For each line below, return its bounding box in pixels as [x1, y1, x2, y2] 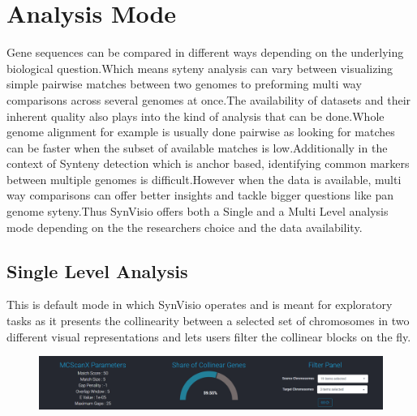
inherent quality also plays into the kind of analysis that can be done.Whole [6, 107, 385, 124]
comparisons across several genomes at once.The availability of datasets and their [6, 91, 411, 108]
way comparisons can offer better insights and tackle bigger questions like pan [6, 187, 393, 204]
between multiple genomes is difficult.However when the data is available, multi [6, 170, 402, 187]
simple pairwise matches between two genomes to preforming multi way [6, 75, 362, 92]
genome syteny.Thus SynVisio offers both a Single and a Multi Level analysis [6, 203, 389, 220]
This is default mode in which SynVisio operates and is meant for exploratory [6, 296, 393, 313]
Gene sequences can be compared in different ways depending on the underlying [6, 44, 404, 61]
